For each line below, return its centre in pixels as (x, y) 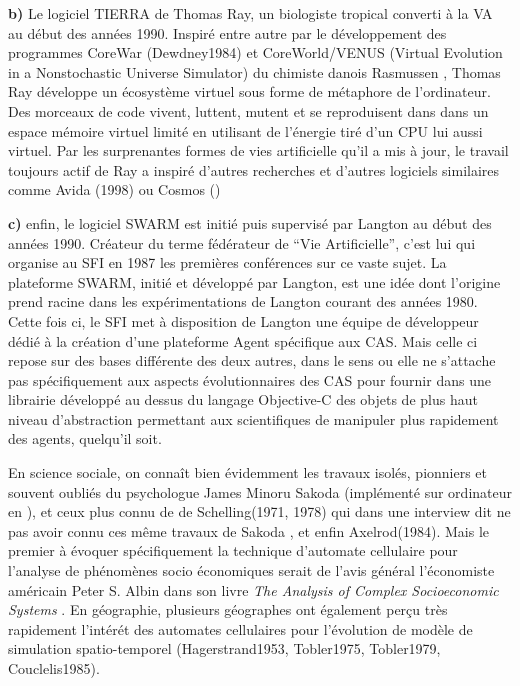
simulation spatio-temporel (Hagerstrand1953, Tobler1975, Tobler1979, (224, 648)
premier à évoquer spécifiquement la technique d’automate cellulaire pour (233, 550)
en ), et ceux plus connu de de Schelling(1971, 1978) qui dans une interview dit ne (259, 511)
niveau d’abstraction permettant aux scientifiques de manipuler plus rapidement (253, 418)
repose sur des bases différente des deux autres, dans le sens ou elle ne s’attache (252, 360)
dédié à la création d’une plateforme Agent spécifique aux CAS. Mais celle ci (243, 340)
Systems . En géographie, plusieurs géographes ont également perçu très (228, 609)
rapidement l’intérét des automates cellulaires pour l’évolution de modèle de (240, 628)
